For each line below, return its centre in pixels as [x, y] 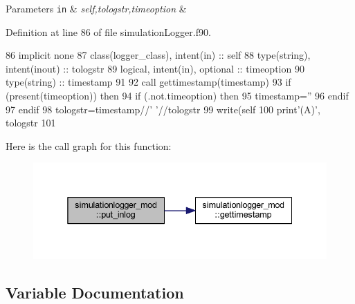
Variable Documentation [95, 292]
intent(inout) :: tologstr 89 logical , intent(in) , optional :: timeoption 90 [155, 68]
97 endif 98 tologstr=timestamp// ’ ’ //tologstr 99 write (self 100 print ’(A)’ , [163, 109]
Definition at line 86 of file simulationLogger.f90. [108, 31]
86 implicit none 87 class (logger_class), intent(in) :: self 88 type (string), [158, 55]
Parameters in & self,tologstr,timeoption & [96, 8]
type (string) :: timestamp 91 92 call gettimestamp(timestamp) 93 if [148, 82]
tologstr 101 [31, 123]
